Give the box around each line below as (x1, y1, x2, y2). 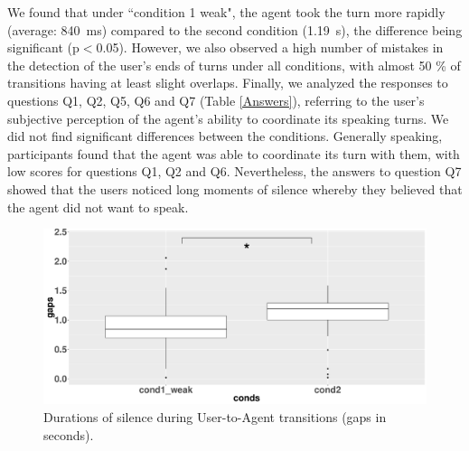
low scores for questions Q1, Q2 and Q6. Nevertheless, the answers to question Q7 (7, 162, 462, 181)
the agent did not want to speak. (7, 197, 189, 216)
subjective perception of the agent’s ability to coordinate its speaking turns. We (7, 108, 449, 127)
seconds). (43, 425, 94, 444)
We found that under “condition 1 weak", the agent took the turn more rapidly (7, 3, 446, 21)
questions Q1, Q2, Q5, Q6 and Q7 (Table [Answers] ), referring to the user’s (7, 90, 425, 109)
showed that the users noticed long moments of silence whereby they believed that (7, 179, 463, 198)
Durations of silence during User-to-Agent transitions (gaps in (43, 407, 387, 426)
